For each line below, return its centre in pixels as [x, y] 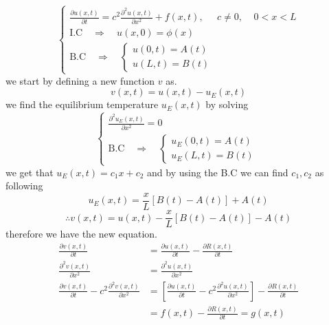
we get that [30, 172]
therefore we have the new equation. [81, 234]
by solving [227, 104]
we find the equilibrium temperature [82, 104]
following [24, 186]
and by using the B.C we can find [218, 172]
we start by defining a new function [80, 80]
